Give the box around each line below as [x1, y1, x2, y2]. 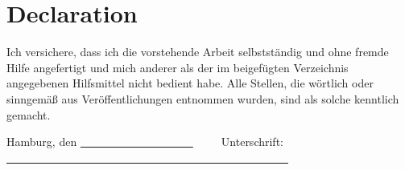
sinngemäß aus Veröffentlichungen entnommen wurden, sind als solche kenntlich [6, 90, 399, 107]
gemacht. [6, 106, 51, 123]
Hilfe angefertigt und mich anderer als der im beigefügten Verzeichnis [6, 59, 349, 75]
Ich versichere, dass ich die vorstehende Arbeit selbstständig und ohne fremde [6, 43, 389, 60]
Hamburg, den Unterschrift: [6, 133, 283, 150]
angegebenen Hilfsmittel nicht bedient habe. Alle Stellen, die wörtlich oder [6, 75, 374, 91]
